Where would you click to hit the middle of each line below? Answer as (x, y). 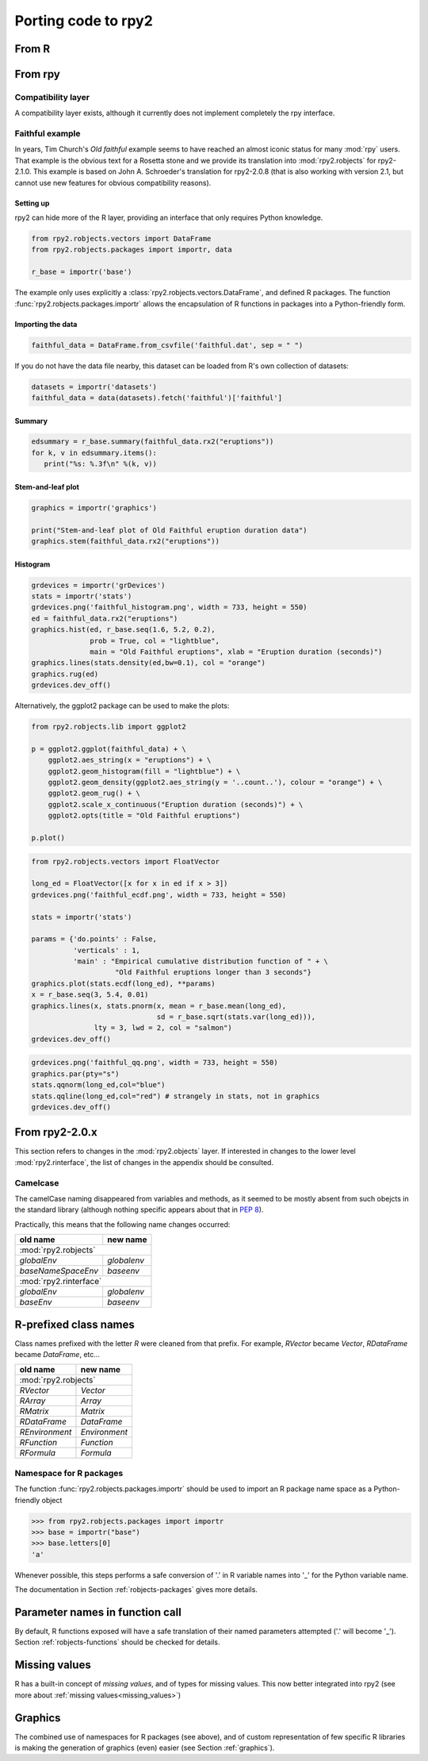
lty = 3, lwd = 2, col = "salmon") (163, 1028)
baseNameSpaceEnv (59, 1271)
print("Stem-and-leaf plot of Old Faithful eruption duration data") (169, 530)
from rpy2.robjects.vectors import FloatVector (125, 861)
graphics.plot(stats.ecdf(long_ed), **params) (123, 983)
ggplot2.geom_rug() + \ (94, 793)
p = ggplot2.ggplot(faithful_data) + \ (109, 749)
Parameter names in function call (98, 1612)
